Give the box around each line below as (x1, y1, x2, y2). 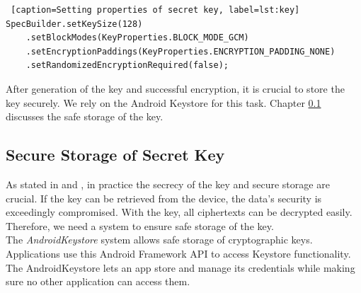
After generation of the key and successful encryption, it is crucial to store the (6, 81, 345, 96)
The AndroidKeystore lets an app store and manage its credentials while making (6, 260, 355, 275)
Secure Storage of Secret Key (6, 144, 225, 166)
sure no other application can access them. (6, 274, 190, 289)
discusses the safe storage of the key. (6, 109, 164, 124)
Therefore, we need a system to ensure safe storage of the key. (6, 218, 274, 233)
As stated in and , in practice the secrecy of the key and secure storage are (6, 176, 330, 191)
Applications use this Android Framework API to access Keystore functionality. (6, 246, 351, 260)
